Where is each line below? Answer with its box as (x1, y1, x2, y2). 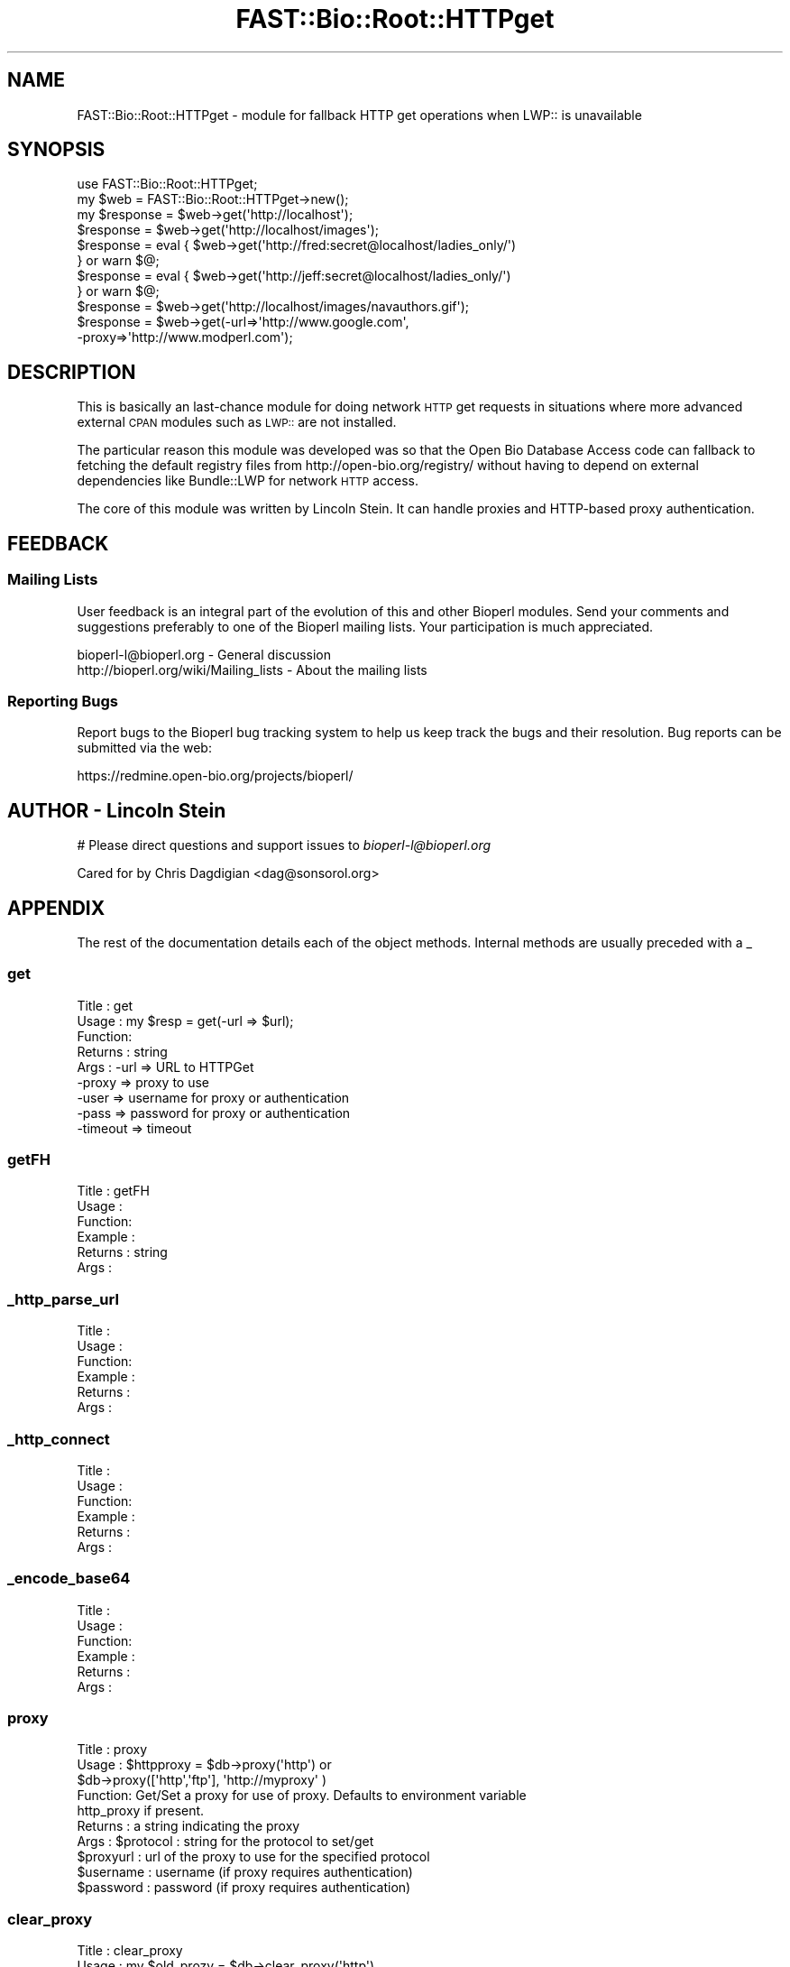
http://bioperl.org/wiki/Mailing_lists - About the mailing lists (77, 661, 427, 678)
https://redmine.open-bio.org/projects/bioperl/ (77, 768, 354, 784)
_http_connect (7, 1429, 110, 1448)
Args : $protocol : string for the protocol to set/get (77, 1833, 374, 1850)
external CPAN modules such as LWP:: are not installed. (77, 414, 397, 430)
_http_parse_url (7, 1289, 119, 1308)
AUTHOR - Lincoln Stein (7, 799, 226, 822)
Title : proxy (77, 1741, 148, 1758)
